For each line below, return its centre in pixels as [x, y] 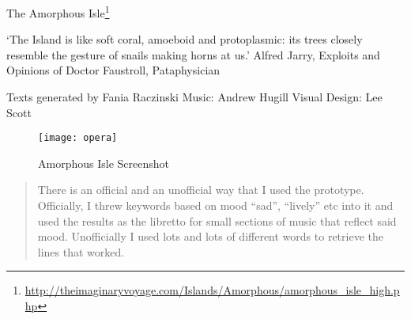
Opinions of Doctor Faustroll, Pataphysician [113, 70]
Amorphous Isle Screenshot [104, 163]
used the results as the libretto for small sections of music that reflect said [217, 220]
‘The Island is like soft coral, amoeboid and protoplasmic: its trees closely [185, 39]
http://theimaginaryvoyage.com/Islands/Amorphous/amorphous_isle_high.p [212, 290]
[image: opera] [78, 138]
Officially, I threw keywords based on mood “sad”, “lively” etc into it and [215, 205]
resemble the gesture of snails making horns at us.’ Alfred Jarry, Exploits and [193, 54]
